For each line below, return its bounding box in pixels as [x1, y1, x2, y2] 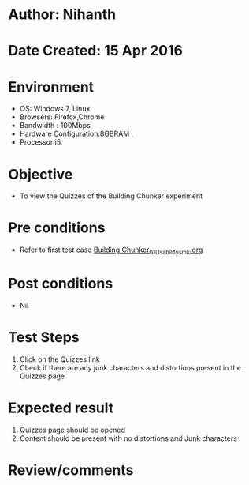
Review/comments [8, 461, 134, 479]
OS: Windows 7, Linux [19, 104, 91, 114]
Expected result [8, 399, 114, 417]
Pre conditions [8, 219, 106, 237]
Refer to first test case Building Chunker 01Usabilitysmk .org [19, 245, 203, 256]
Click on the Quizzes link [19, 354, 100, 364]
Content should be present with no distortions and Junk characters [19, 433, 238, 443]
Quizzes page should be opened [19, 425, 126, 434]
